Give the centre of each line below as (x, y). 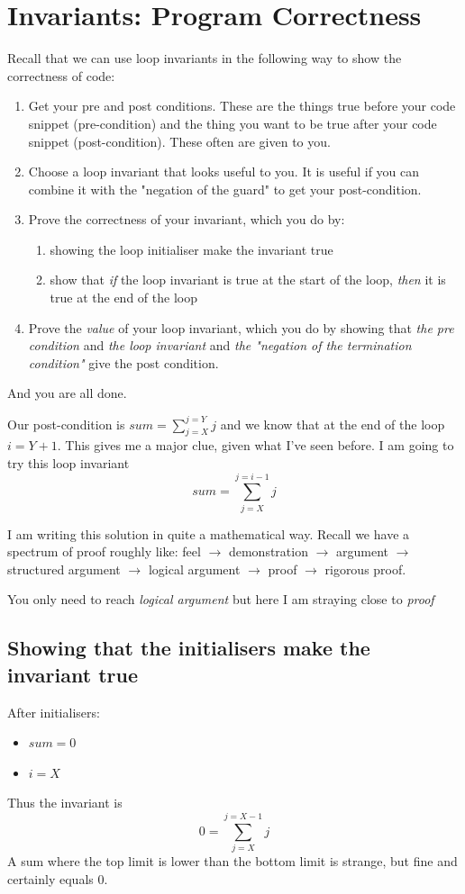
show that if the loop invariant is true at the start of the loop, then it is (248, 280)
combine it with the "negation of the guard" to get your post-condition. (225, 189)
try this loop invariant (68, 462)
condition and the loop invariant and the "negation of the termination (220, 345)
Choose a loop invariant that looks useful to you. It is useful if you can (224, 172)
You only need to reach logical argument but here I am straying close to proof (221, 599)
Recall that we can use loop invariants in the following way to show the (205, 58)
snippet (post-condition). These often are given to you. (179, 141)
